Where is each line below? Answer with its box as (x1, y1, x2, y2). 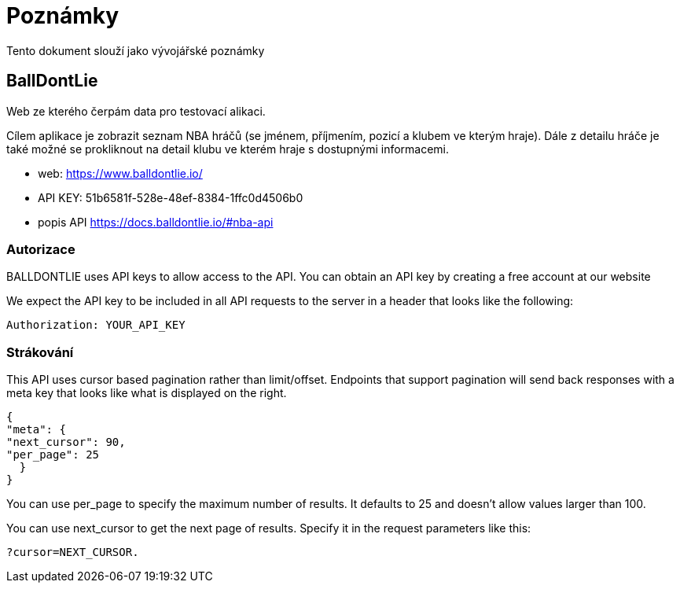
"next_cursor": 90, (6, 436, 126, 449)
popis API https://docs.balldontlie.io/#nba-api (38, 215, 274, 229)
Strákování (6, 344, 74, 360)
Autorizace (6, 241, 75, 257)
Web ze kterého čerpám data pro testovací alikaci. (6, 104, 266, 118)
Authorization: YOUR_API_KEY (6, 318, 186, 332)
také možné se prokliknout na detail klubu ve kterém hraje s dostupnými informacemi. (6, 142, 450, 156)
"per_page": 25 (6, 448, 100, 462)
